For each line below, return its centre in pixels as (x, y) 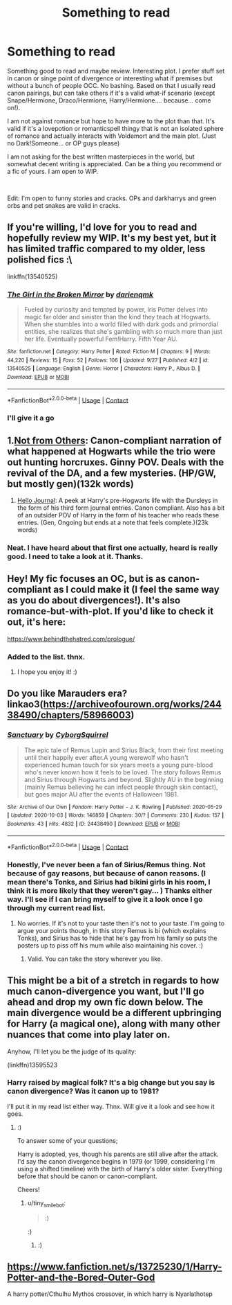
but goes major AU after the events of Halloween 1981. (101, 794)
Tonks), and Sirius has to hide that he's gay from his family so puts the (117, 938)
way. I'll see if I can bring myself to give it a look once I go (105, 900)
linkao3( (25, 704)
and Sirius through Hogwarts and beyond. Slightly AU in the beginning (124, 779)
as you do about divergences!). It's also (94, 601)
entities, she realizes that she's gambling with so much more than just (123, 332)
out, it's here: (37, 622)
